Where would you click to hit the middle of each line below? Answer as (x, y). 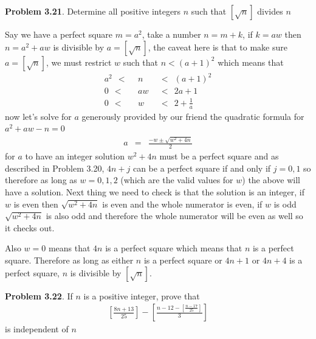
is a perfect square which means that (174, 248)
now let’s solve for (38, 116)
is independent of (37, 329)
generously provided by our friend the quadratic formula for (193, 116)
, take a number (171, 34)
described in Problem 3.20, (55, 168)
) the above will (271, 180)
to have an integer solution (75, 156)
